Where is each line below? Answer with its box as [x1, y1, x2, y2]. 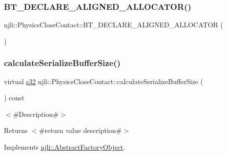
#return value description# [39, 125, 122, 135]
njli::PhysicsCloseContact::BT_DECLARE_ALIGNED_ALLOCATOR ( [4, 20, 223, 30]
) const [4, 92, 25, 103]
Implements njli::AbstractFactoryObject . [4, 142, 125, 152]
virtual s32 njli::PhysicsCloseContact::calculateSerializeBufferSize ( [4, 76, 204, 86]
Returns [4, 125, 28, 135]
